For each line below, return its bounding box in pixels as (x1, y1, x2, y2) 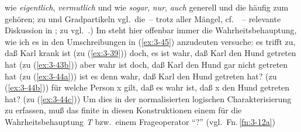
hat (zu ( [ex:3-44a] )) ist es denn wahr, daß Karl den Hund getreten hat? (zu (5, 70, 277, 82)
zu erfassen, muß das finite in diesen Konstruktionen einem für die (5, 104, 242, 116)
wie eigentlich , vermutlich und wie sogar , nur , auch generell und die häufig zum (5, 1, 289, 13)
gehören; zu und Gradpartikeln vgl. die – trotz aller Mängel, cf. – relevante (5, 12, 281, 25)
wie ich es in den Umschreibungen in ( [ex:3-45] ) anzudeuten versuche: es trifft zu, (5, 35, 296, 47)
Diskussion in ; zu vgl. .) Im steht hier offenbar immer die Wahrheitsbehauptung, (5, 24, 297, 36)
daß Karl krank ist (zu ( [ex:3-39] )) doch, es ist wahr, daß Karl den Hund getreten (5, 47, 296, 59)
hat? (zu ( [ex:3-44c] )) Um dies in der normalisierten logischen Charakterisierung (5, 92, 292, 105)
